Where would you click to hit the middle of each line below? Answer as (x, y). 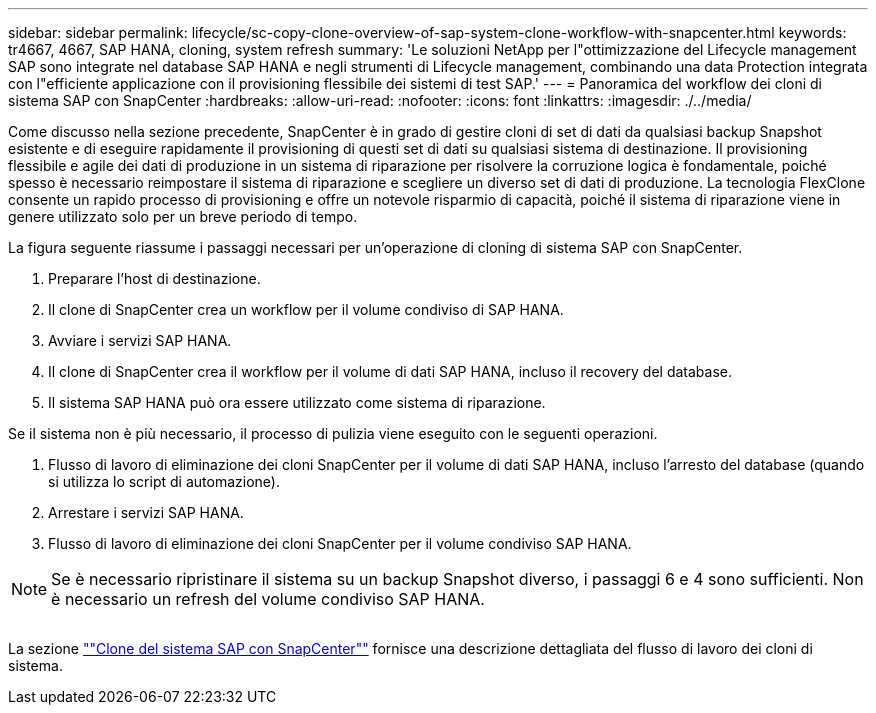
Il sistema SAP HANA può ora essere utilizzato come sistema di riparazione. (297, 402)
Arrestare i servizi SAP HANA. (146, 512)
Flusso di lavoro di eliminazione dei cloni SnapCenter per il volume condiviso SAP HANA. (340, 543)
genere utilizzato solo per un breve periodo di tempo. (183, 216)
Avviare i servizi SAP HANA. (140, 340)
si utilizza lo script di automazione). (164, 481)
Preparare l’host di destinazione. (154, 278)
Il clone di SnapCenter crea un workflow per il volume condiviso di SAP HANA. (306, 309)
